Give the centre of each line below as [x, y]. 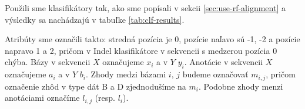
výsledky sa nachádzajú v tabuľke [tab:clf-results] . [95, 19]
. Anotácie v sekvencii [224, 62]
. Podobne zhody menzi [241, 86]
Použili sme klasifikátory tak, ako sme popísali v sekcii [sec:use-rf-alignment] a [145, 8]
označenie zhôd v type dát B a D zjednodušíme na [95, 86]
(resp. [105, 98]
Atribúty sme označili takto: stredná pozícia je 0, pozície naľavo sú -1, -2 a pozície [152, 39]
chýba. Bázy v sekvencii [48, 62]
